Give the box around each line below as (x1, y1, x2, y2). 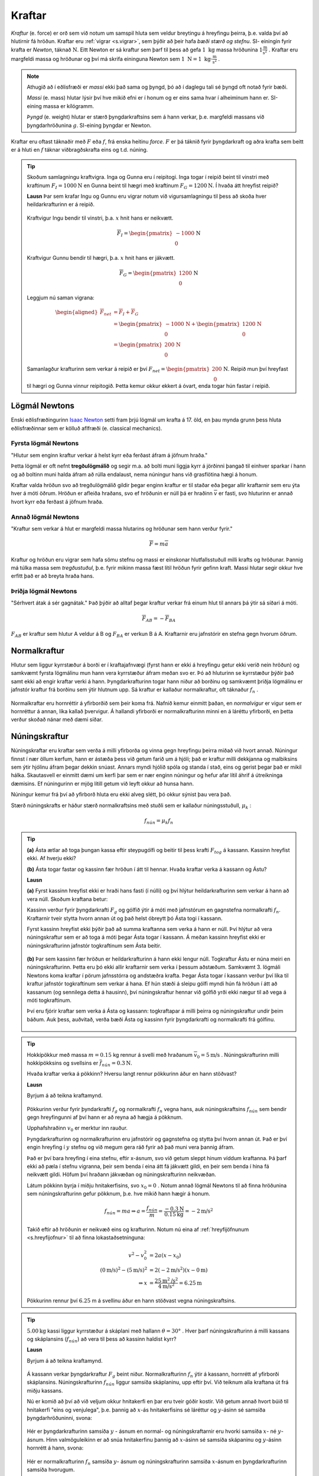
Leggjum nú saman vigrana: (27, 294, 95, 301)
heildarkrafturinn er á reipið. (27, 201, 95, 208)
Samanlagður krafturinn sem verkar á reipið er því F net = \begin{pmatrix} (27, 365, 210, 374)
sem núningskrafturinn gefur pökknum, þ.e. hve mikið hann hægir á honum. (27, 1190, 210, 1197)
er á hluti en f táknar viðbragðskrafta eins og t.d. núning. (11, 146, 148, 154)
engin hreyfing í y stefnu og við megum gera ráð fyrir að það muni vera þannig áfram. (27, 1144, 235, 1151)
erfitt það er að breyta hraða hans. (11, 573, 95, 580)
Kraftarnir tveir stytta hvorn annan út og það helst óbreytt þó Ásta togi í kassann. (27, 915, 223, 922)
